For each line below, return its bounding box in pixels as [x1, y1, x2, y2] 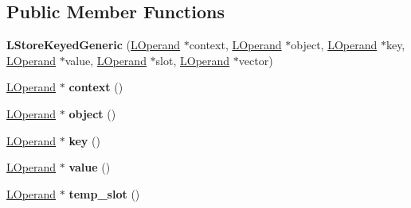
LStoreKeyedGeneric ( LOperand [6, 37, 181, 53]
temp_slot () [68, 185, 140, 202]
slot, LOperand [155, 52, 230, 68]
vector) [238, 52, 273, 68]
